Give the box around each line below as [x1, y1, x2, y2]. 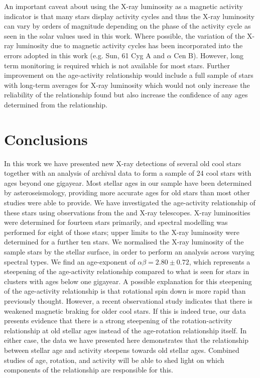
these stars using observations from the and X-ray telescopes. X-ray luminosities [4, 207, 250, 217]
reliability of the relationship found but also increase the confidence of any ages [4, 89, 248, 100]
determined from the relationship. [4, 99, 107, 109]
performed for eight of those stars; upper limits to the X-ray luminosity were [4, 226, 239, 237]
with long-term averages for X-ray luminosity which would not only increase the [4, 79, 250, 90]
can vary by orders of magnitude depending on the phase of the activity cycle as [4, 21, 251, 31]
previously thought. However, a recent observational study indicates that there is [4, 295, 252, 306]
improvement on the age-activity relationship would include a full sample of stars [4, 70, 253, 80]
